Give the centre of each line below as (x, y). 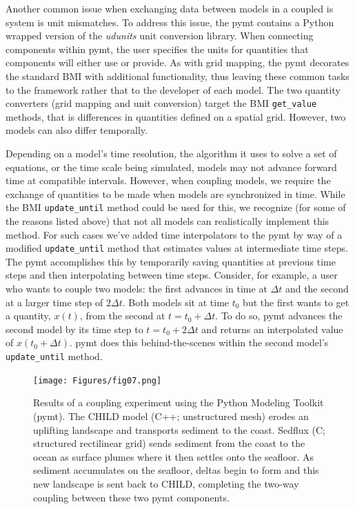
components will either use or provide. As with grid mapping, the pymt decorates (177, 62)
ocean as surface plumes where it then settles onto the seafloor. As (173, 456)
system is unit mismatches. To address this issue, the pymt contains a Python (170, 22)
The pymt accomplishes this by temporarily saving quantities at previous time (171, 261)
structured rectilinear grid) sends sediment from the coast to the (169, 443)
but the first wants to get (296, 302)
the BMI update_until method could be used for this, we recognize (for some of (176, 207)
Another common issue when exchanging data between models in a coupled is (170, 8)
